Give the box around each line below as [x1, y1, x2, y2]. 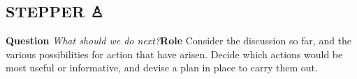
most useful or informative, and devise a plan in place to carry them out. [6, 60, 318, 75]
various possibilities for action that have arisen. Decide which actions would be [6, 46, 343, 61]
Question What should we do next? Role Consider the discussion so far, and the [6, 33, 352, 48]
